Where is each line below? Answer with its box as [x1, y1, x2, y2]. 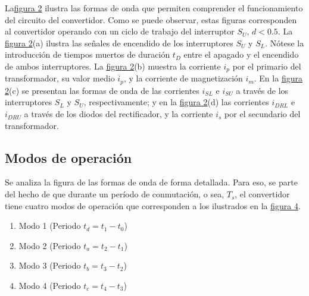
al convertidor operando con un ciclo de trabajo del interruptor [5, 25, 235, 37]
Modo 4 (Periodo [18, 279, 81, 292]
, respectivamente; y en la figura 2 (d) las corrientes [83, 96, 269, 108]
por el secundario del [224, 108, 301, 120]
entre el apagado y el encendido [183, 48, 299, 61]
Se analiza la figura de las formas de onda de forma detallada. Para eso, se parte [5, 176, 298, 188]
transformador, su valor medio [5, 72, 115, 84]
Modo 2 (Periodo [18, 239, 81, 251]
